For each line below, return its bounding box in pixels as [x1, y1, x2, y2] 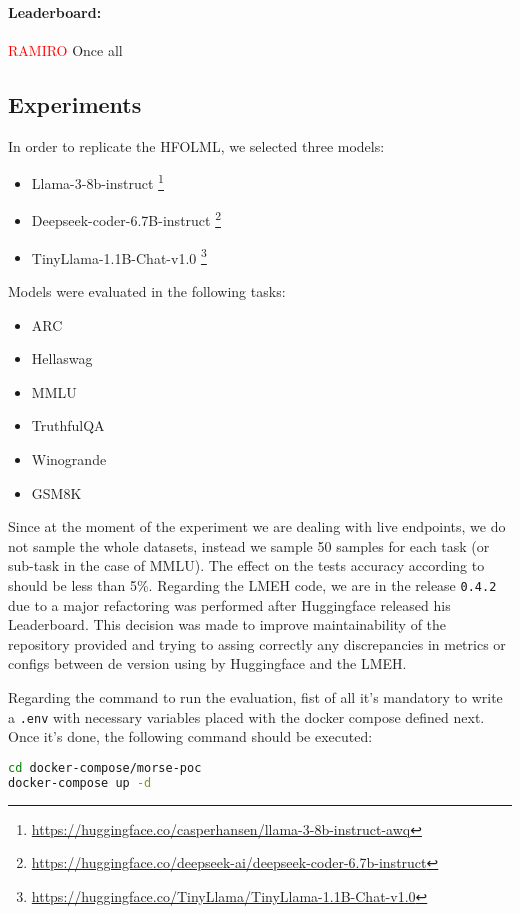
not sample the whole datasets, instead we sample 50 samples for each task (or [8, 535, 490, 556]
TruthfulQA [31, 415, 105, 436]
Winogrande [31, 448, 107, 469]
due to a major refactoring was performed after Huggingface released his [8, 594, 451, 615]
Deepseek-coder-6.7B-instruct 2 [31, 207, 222, 231]
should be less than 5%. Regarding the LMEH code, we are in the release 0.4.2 [8, 574, 497, 595]
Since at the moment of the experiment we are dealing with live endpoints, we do [8, 516, 506, 537]
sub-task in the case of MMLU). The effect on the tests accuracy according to [8, 555, 485, 576]
